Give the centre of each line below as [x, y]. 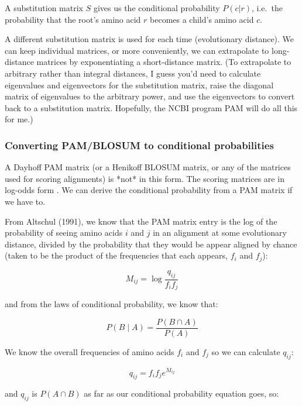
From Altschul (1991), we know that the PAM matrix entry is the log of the [141, 221]
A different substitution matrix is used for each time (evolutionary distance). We [150, 39]
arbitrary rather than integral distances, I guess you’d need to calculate [133, 73]
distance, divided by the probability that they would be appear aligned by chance [151, 244]
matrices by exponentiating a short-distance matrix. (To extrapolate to [164, 62]
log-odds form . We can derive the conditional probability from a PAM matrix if [149, 190]
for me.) [19, 119]
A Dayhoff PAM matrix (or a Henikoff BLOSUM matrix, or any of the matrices [148, 167]
